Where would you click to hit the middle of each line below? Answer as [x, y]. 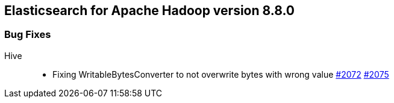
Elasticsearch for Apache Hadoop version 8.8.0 [149, 11]
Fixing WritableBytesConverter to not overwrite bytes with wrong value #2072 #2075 [221, 74]
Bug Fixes [28, 35]
